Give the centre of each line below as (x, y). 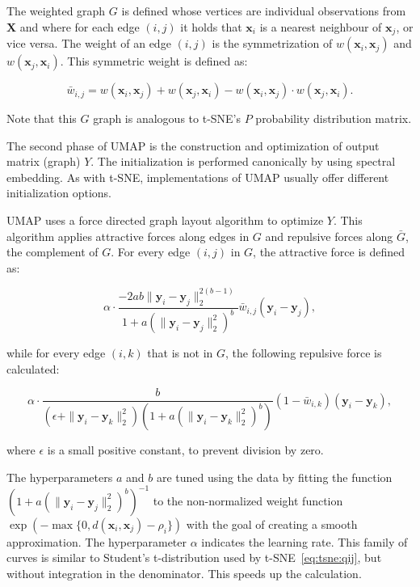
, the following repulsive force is (304, 353)
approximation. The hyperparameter (97, 541)
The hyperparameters (60, 477)
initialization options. (59, 193)
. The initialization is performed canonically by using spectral (243, 161)
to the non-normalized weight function (248, 500)
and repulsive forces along (329, 236)
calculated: (33, 368)
